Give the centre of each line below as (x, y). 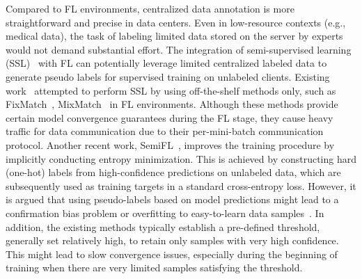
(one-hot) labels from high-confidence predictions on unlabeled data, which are (173, 172)
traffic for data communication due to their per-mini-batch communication (165, 131)
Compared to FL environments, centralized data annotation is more (150, 8)
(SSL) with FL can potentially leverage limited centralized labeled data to (166, 63)
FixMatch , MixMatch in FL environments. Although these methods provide (172, 104)
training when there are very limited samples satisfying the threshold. (154, 268)
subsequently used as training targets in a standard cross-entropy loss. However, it (181, 185)
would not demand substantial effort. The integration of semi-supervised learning (179, 49)
